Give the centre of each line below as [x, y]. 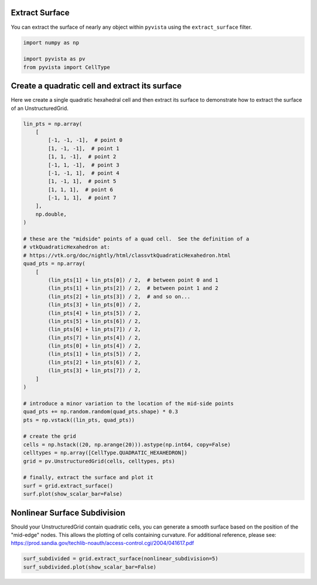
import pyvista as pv [54, 59]
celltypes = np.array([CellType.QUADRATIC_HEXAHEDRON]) [105, 453]
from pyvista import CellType [67, 67]
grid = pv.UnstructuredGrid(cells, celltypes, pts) [99, 461]
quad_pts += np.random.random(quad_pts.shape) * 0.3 [101, 412]
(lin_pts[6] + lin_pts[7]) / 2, [94, 330]
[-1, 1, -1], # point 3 [84, 165]
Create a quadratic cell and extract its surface [96, 86]
